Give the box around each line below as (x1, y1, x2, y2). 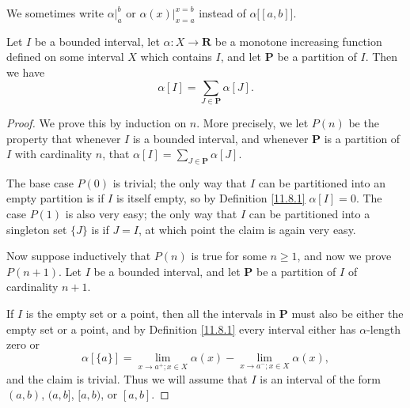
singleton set (6, 221, 67, 237)
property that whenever (6, 130, 121, 146)
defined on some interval (6, 48, 124, 65)
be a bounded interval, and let (93, 263, 241, 279)
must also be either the (291, 305, 404, 322)
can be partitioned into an (258, 174, 385, 191)
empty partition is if (6, 190, 104, 206)
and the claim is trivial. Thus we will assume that (6, 370, 248, 387)
